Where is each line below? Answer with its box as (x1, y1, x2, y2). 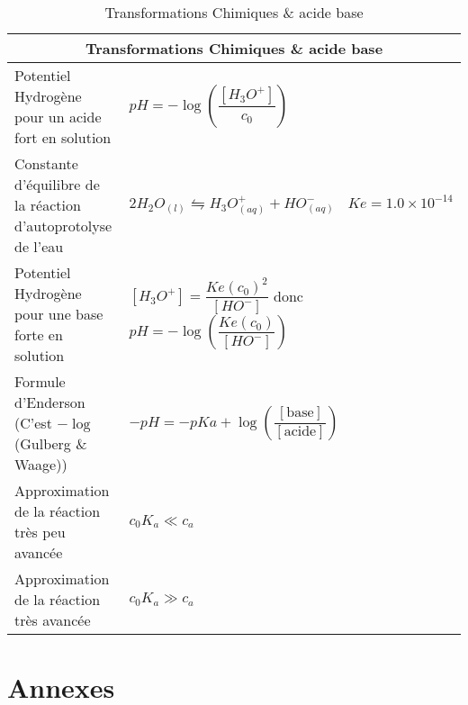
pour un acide (14, 106, 102, 127)
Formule (14, 371, 66, 392)
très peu (14, 521, 66, 542)
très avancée (14, 610, 91, 630)
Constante (14, 153, 78, 174)
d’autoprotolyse (14, 215, 112, 236)
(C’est (14, 412, 52, 433)
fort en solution (14, 127, 112, 148)
